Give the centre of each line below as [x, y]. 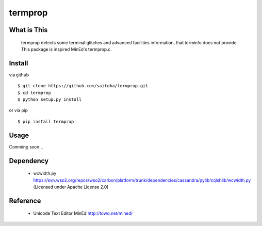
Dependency [29, 161]
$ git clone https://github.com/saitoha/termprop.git [83, 86]
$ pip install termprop [46, 121]
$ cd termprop [34, 93]
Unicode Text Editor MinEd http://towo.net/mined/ [83, 213]
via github [19, 75]
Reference [25, 201]
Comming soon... [26, 147]
